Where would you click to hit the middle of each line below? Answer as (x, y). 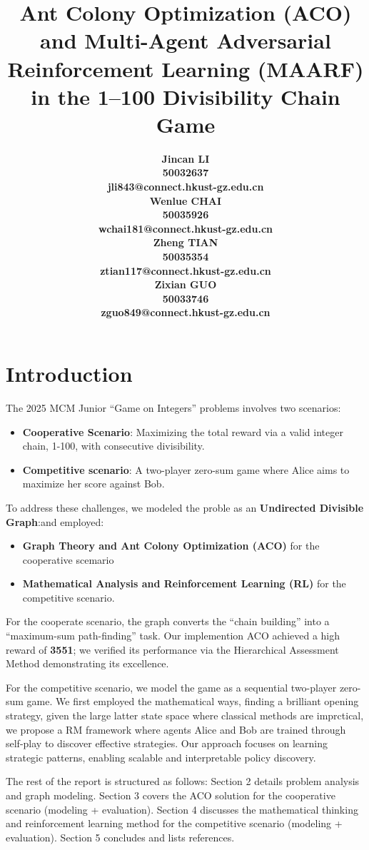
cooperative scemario (68, 559)
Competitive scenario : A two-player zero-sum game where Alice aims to (186, 469)
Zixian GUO (186, 284)
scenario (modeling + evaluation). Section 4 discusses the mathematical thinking (182, 809)
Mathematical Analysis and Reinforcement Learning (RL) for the (184, 583)
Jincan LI (186, 158)
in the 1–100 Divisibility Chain (186, 96)
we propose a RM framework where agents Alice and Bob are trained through (176, 729)
